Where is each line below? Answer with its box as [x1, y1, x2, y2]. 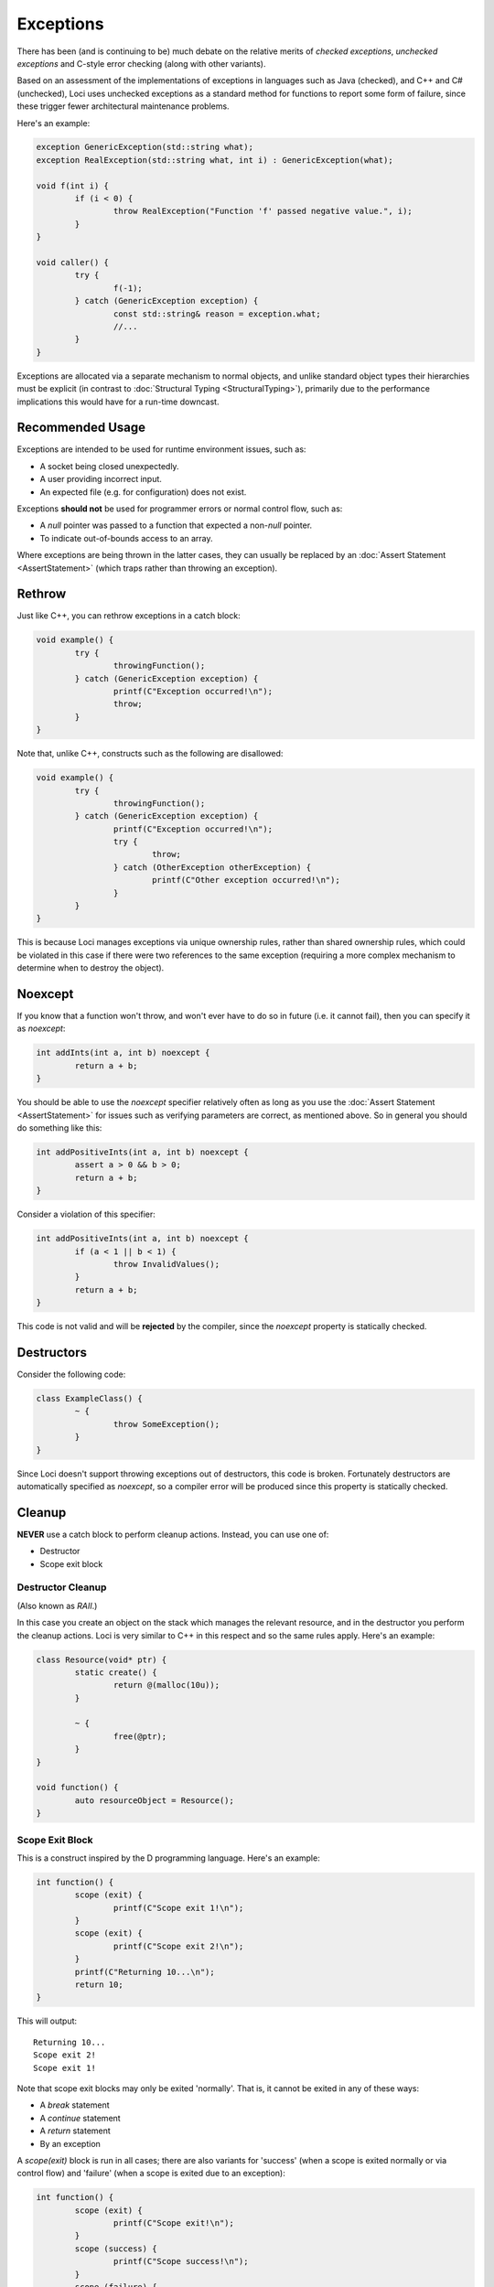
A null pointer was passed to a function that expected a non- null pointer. [39, 520, 313, 531]
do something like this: [16, 1122, 102, 1133]
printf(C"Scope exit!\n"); [113, 2218, 235, 2228]
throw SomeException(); [113, 1419, 220, 1429]
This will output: [16, 2015, 78, 2026]
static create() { [74, 1667, 157, 1678]
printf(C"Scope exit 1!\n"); [113, 1903, 244, 1913]
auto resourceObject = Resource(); [74, 1795, 235, 1806]
